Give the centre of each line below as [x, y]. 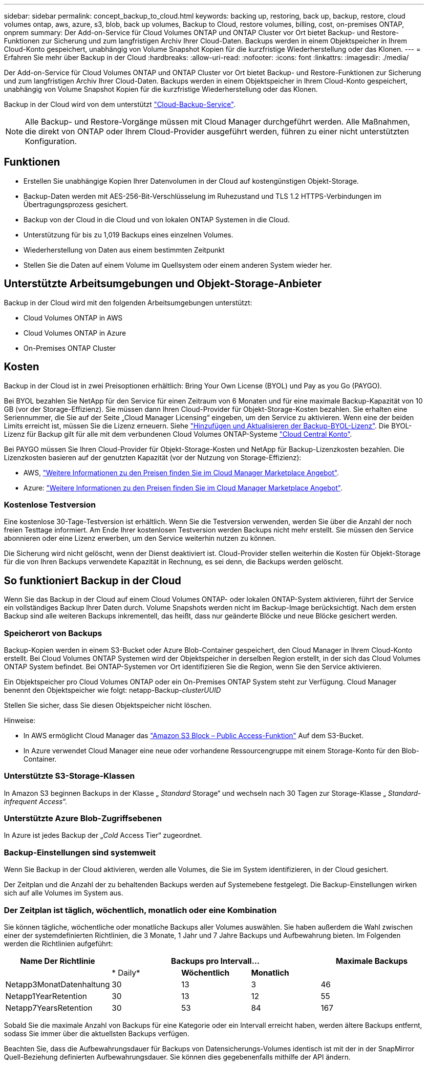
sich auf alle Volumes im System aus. [64, 893]
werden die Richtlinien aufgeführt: [58, 943]
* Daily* [126, 972]
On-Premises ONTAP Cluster [70, 348]
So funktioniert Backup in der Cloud [93, 580]
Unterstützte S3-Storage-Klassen [69, 776]
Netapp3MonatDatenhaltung [58, 984]
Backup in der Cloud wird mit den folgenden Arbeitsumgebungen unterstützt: [128, 302]
